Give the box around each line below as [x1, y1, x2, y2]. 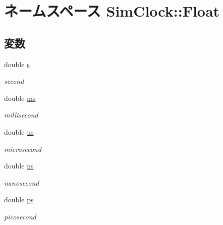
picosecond [4, 211, 36, 221]
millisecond [4, 109, 38, 120]
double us [4, 126, 34, 137]
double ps [4, 194, 34, 205]
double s [4, 59, 30, 69]
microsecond [4, 143, 41, 154]
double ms [4, 92, 36, 103]
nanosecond [4, 177, 39, 188]
